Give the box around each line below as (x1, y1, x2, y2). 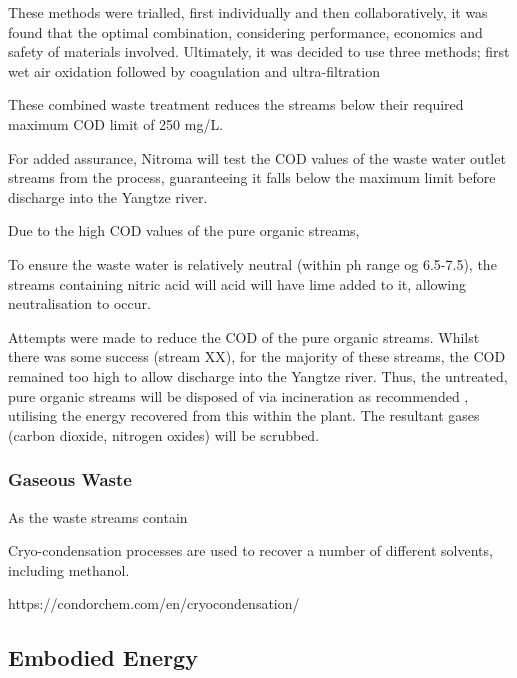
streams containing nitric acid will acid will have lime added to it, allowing (8, 273, 466, 294)
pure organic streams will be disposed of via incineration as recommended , (8, 385, 469, 406)
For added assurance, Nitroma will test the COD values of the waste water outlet (8, 147, 506, 168)
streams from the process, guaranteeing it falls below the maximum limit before (8, 167, 496, 188)
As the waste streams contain (8, 506, 188, 527)
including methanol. (8, 559, 130, 580)
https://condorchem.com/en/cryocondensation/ (8, 593, 300, 614)
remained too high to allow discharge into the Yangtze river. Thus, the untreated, (8, 365, 508, 386)
